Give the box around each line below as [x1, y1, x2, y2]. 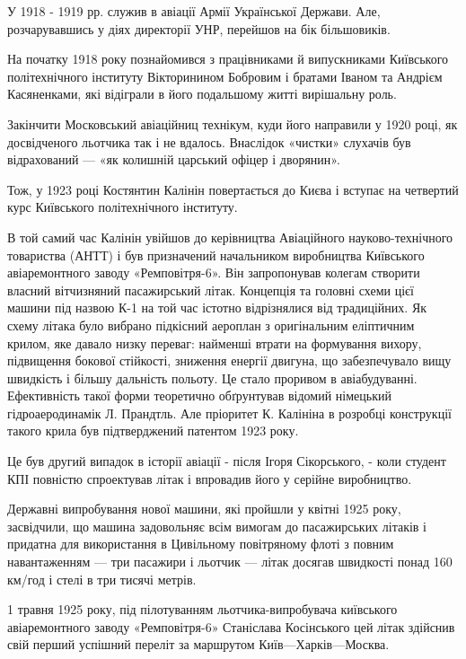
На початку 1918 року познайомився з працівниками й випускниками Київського [7, 49, 449, 68]
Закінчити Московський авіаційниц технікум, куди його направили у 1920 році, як [7, 114, 458, 133]
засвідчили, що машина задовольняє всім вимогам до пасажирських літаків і [7, 516, 427, 535]
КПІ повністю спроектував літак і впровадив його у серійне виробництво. [7, 469, 412, 488]
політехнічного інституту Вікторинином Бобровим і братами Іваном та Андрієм [7, 66, 443, 85]
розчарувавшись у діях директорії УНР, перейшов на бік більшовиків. [7, 19, 391, 38]
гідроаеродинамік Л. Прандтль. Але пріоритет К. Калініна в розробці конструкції [7, 403, 452, 422]
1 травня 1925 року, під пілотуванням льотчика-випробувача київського [7, 600, 398, 619]
